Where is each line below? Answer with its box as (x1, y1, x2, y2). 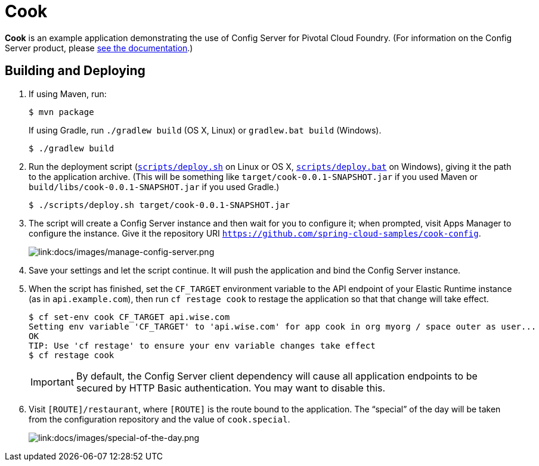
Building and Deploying (5, 63, 145, 79)
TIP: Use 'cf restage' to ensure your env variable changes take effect (29, 340, 376, 350)
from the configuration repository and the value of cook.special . (29, 414, 290, 424)
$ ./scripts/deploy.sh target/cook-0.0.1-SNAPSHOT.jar (29, 200, 290, 210)
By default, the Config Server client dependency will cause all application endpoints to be (76, 369, 478, 382)
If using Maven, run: (29, 88, 107, 99)
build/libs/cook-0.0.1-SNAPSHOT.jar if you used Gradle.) (29, 181, 280, 192)
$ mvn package (29, 107, 94, 117)
